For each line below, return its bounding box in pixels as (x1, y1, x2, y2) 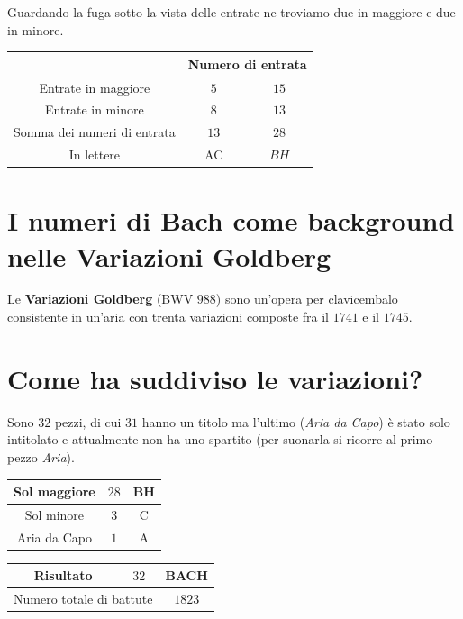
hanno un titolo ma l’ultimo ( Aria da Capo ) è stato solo (141, 412, 450, 431)
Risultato (33, 566, 93, 585)
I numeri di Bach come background (7, 202, 455, 239)
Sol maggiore (14, 482, 95, 501)
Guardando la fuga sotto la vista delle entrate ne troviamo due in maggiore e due (7, 3, 456, 21)
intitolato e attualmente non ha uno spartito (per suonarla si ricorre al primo (7, 430, 433, 449)
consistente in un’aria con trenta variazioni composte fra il (7, 307, 329, 326)
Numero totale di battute (14, 589, 153, 608)
